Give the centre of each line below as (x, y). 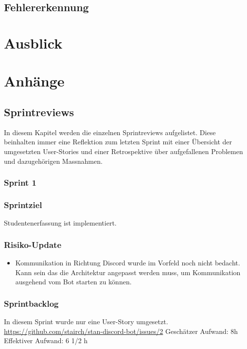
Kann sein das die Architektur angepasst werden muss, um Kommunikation (128, 272)
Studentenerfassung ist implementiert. (60, 223)
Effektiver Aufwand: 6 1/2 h (46, 340)
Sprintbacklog (31, 303)
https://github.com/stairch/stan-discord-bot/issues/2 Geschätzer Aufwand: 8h (121, 331)
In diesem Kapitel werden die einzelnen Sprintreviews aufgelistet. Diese (110, 132)
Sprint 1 (20, 183)
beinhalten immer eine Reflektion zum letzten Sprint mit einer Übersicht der (118, 142)
